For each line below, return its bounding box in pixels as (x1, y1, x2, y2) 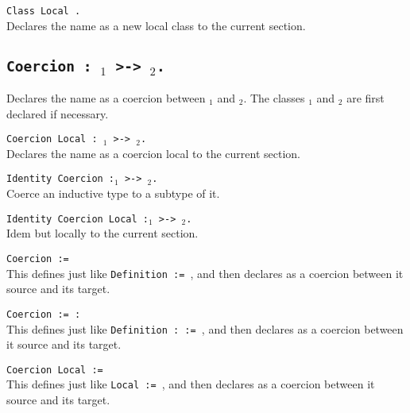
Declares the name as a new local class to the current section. (6, 17, 306, 33)
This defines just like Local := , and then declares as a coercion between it (6, 376, 375, 392)
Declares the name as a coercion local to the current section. (6, 145, 300, 161)
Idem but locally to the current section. (6, 225, 199, 241)
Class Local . (6, 6, 81, 17)
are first (346, 90, 385, 106)
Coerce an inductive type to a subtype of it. (6, 185, 220, 202)
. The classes (243, 90, 305, 106)
